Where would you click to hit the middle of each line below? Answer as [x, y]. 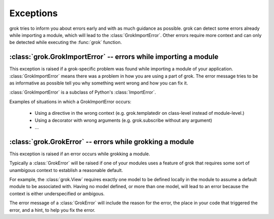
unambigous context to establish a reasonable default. [66, 170]
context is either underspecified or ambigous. [57, 193]
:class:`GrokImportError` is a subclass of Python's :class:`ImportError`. [83, 92]
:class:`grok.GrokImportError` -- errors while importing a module [114, 57]
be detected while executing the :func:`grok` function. [65, 42]
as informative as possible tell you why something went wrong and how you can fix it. [99, 83]
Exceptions [33, 13]
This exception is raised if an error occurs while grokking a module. [80, 154]
